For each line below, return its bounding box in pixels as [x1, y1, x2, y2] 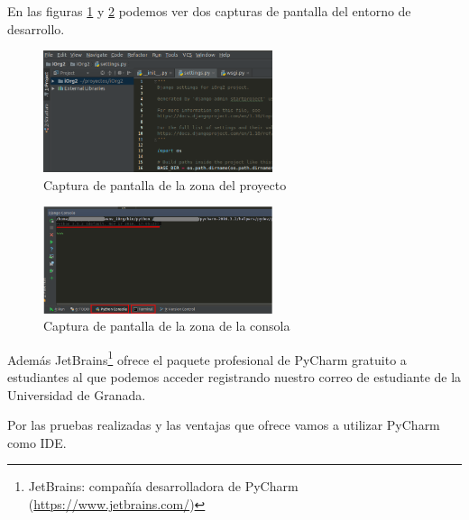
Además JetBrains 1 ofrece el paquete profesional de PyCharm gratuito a [7, 347, 407, 369]
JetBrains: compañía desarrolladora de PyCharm [28, 477, 299, 496]
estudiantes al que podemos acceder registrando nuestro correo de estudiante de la [7, 368, 462, 387]
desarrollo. [7, 19, 65, 38]
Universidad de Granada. [7, 385, 146, 404]
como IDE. [7, 433, 67, 452]
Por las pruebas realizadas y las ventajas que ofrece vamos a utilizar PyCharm [7, 415, 440, 434]
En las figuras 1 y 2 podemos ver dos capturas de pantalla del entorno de [7, 2, 411, 20]
